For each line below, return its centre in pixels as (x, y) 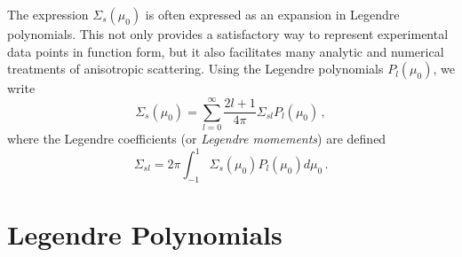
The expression (48, 14)
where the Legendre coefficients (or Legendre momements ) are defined (197, 138)
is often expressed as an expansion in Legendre (272, 14)
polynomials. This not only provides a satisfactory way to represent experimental (228, 34)
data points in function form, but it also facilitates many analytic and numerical (226, 51)
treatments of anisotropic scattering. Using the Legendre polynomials (195, 69)
